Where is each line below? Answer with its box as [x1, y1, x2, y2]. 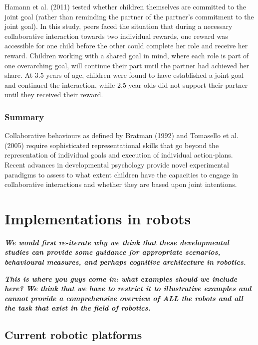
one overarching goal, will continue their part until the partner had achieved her [4, 60, 250, 70]
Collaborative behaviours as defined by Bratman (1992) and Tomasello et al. [4, 130, 239, 141]
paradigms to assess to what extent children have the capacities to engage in [4, 169, 238, 179]
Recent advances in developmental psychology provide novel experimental [4, 159, 229, 170]
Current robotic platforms [4, 327, 142, 343]
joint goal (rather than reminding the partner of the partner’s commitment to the [4, 11, 254, 21]
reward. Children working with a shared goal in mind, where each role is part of [4, 50, 249, 60]
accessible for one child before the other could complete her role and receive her [4, 40, 248, 51]
